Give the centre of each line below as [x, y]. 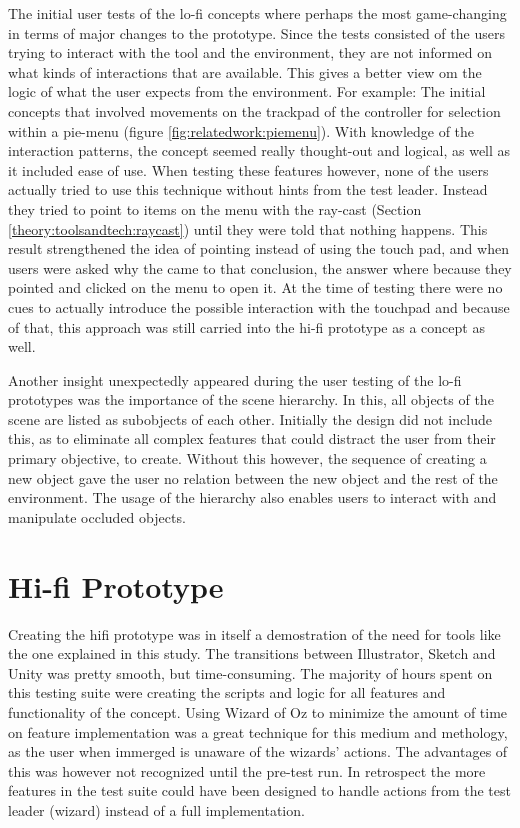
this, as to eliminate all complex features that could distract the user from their [252, 438]
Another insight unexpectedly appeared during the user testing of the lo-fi [235, 379]
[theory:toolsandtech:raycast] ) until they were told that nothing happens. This [248, 228]
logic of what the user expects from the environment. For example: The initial [247, 91]
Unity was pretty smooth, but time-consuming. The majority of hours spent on [250, 672]
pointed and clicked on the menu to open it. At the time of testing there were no [255, 287]
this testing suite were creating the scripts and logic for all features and [227, 692]
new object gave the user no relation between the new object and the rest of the [253, 477]
